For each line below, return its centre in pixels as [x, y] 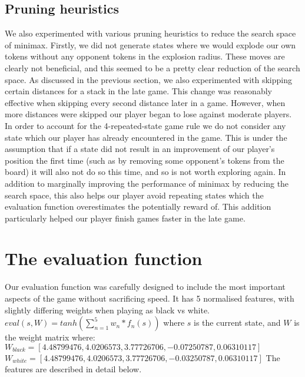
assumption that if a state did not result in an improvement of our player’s [140, 149]
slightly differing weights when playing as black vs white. [107, 310]
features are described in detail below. [73, 369]
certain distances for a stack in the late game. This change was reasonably [138, 91]
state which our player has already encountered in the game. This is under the [146, 137]
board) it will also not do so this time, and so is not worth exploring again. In [145, 172]
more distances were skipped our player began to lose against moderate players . [148, 114]
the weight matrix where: [50, 337]
